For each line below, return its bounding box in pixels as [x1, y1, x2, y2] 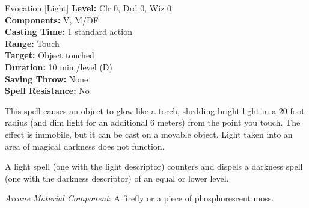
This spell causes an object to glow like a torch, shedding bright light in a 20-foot [5, 104, 305, 117]
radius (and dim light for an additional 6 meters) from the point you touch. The [5, 116, 301, 129]
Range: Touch [5, 37, 60, 49]
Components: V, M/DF [5, 13, 99, 26]
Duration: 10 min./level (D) [5, 60, 112, 73]
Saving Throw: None [5, 72, 88, 85]
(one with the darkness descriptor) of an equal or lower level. [5, 171, 229, 184]
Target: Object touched [5, 49, 94, 61]
